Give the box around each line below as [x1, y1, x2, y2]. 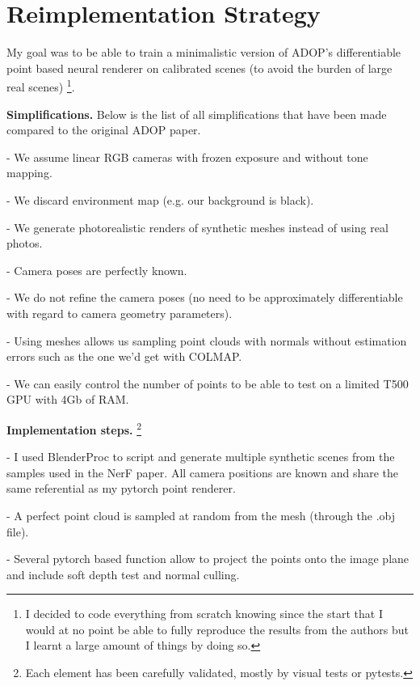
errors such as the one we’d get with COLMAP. [6, 348, 242, 365]
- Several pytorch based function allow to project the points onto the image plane [6, 550, 409, 567]
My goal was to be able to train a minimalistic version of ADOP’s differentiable [6, 44, 401, 61]
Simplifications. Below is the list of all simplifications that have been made [6, 105, 387, 122]
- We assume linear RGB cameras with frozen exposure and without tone [6, 148, 368, 165]
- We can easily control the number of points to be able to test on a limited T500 [6, 375, 409, 392]
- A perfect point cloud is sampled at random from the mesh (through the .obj [6, 506, 396, 523]
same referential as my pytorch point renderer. [6, 480, 236, 497]
